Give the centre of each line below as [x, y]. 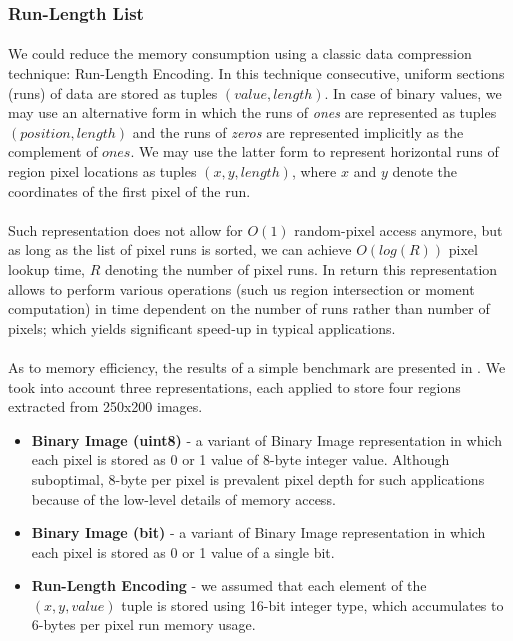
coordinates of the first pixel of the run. [129, 190]
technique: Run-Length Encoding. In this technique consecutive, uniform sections [256, 73]
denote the [424, 171]
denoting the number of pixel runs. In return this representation [301, 268]
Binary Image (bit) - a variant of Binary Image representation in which [258, 532]
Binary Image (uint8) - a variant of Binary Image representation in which [266, 439]
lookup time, [47, 268]
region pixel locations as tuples [102, 171]
